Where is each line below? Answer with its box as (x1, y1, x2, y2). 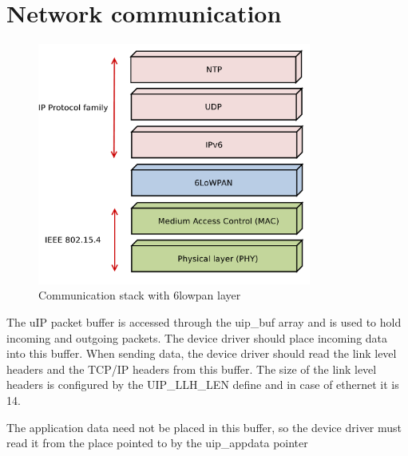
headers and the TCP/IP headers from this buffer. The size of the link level (6, 360, 377, 377)
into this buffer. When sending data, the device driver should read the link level (6, 345, 397, 362)
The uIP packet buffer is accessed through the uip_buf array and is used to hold (6, 313, 402, 330)
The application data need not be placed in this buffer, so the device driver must (6, 418, 402, 435)
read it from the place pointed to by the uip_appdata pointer (6, 434, 308, 451)
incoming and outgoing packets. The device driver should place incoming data (6, 329, 388, 346)
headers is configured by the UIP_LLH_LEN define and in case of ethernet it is (6, 376, 399, 393)
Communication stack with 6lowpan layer (38, 287, 241, 303)
